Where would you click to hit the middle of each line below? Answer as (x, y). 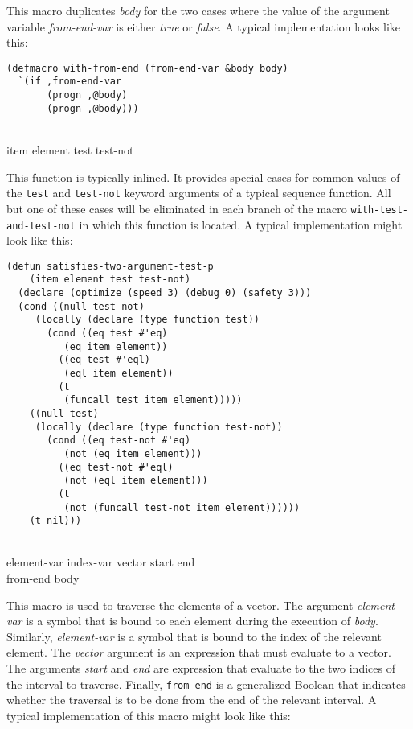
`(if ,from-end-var (70, 82)
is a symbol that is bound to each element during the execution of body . (202, 621)
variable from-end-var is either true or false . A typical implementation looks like (204, 26)
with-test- (380, 210)
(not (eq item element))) (133, 453)
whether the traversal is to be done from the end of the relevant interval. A (192, 700)
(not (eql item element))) (136, 481)
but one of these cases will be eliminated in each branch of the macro (177, 208)
